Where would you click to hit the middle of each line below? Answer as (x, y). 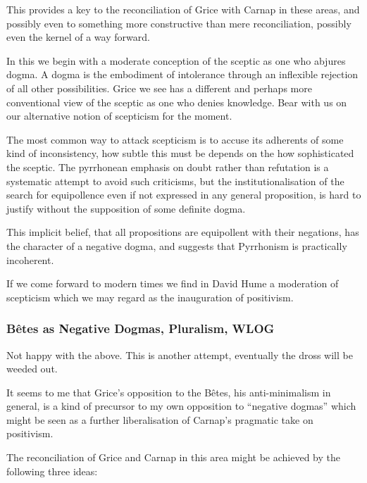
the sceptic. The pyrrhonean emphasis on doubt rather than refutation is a (168, 167)
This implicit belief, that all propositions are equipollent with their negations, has (183, 232)
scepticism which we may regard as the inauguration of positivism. (150, 297)
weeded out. (32, 369)
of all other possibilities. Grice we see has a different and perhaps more (159, 88)
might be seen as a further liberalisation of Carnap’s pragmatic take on (160, 419)
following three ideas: (52, 471)
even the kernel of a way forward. (78, 37)
